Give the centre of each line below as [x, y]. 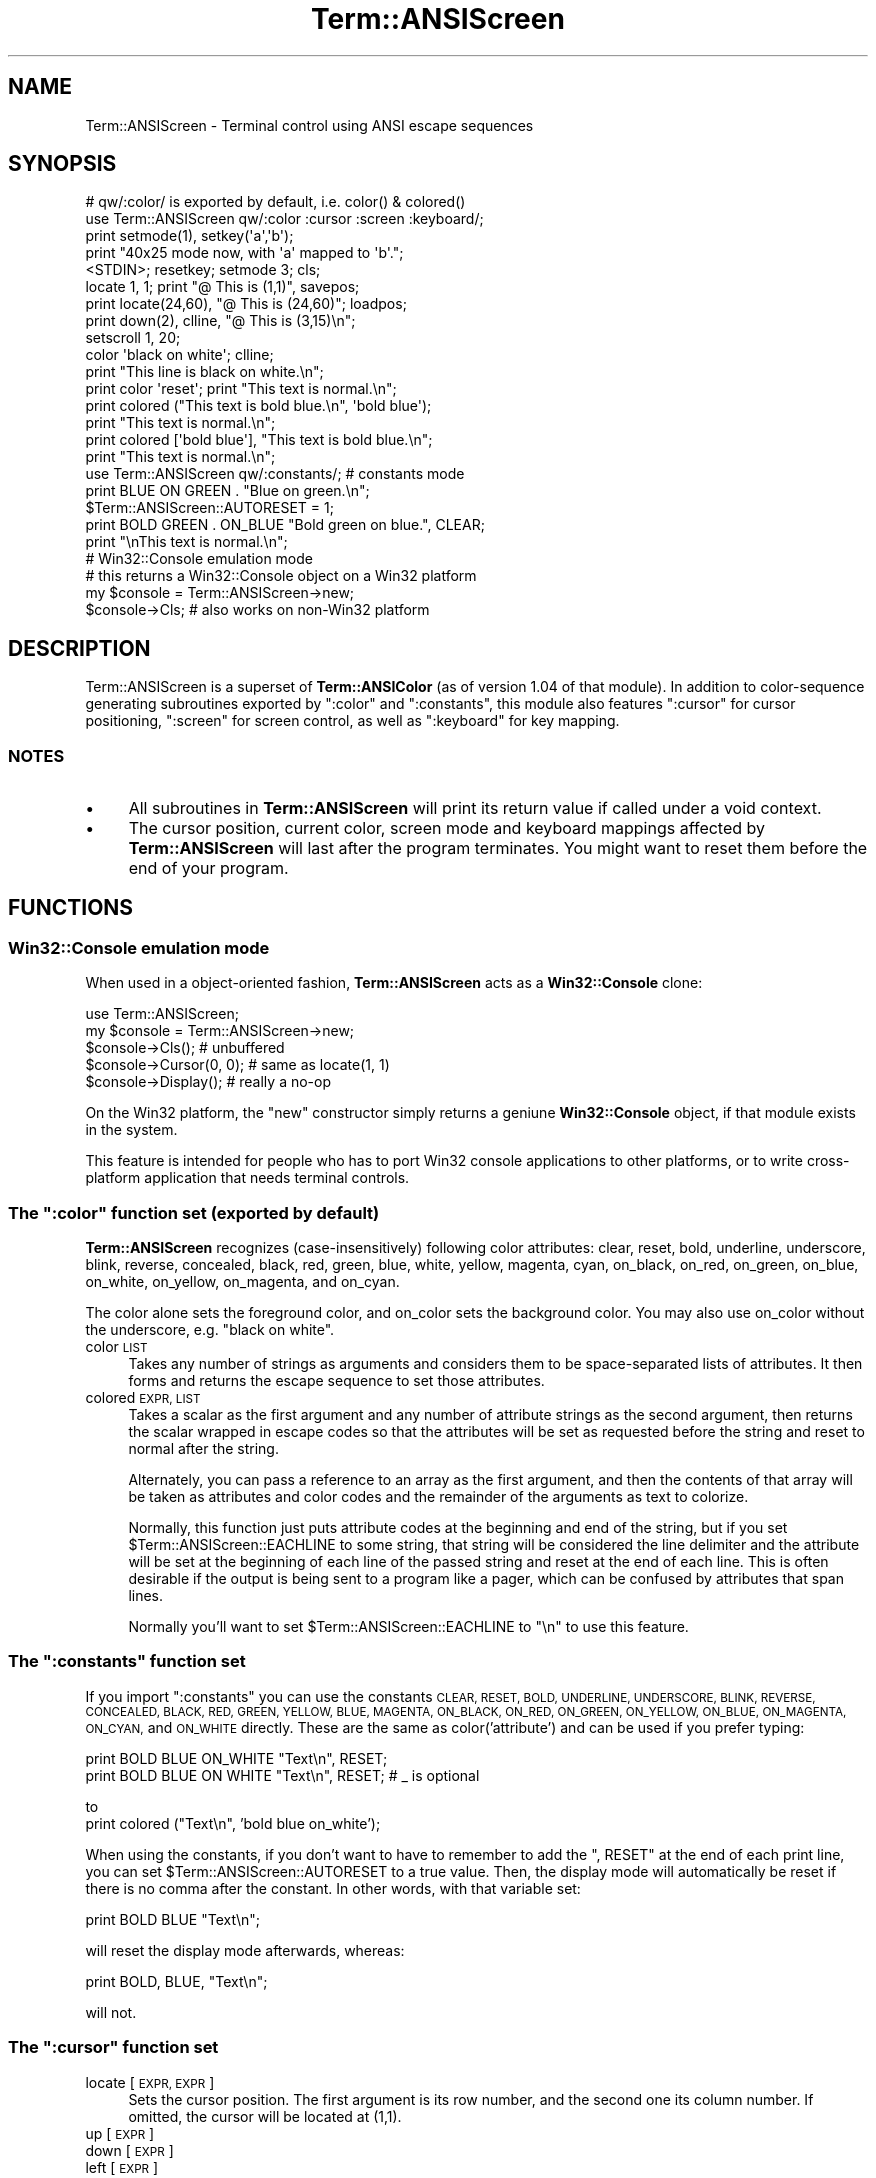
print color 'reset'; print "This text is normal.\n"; [241, 389]
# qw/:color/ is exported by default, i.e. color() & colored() [275, 202]
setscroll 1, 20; [133, 338]
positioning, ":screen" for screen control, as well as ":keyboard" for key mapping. [352, 721]
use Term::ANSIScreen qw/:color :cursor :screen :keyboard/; [284, 219]
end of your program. [208, 868]
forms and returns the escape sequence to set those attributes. [336, 1380]
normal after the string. [203, 1448]
